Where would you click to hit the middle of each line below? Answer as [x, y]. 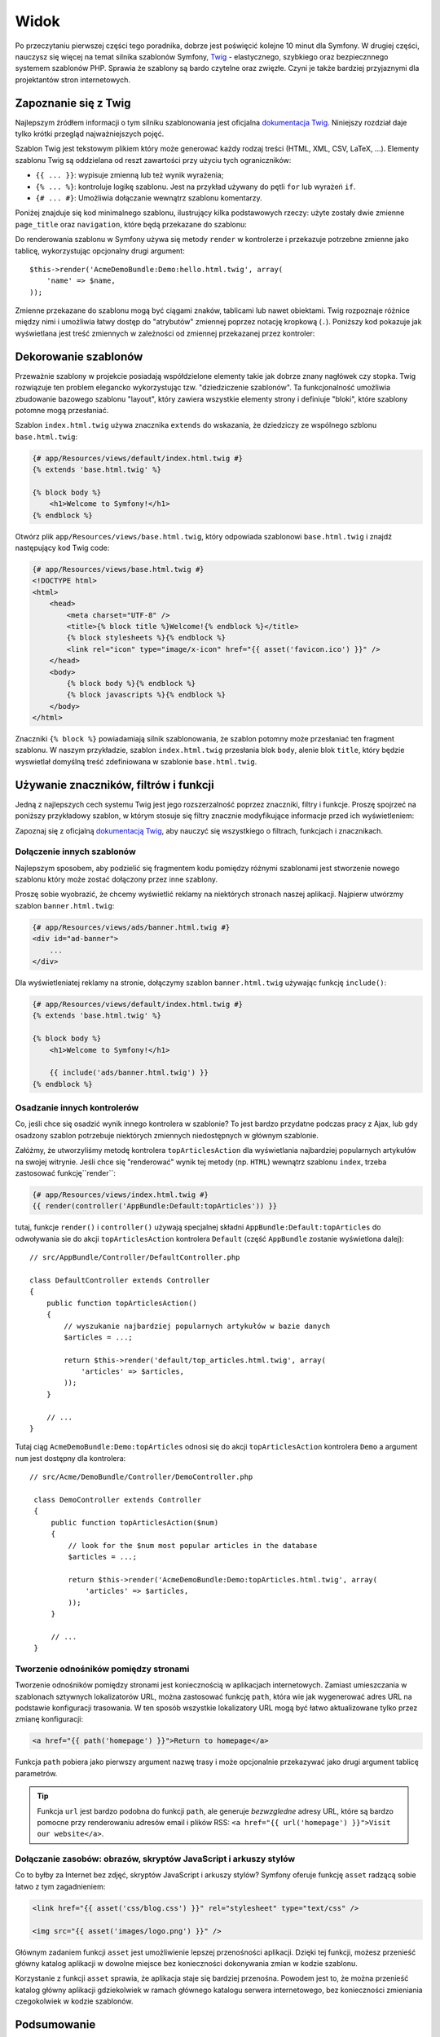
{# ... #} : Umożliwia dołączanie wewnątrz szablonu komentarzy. [149, 198]
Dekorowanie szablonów [79, 356]
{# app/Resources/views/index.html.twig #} [121, 1195]
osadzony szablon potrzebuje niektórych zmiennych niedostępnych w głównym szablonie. [167, 1135]
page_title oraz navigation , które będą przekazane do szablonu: [131, 224]
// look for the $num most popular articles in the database [193, 1545]
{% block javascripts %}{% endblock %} [146, 695]
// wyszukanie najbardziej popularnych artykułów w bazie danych [197, 1326]
